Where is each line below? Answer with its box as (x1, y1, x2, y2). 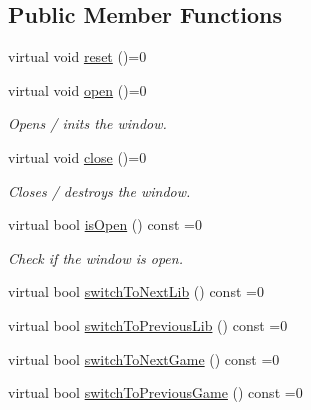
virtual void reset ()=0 (8, 46, 147, 67)
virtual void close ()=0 (8, 146, 147, 167)
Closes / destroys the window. (8, 180, 191, 201)
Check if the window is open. (8, 247, 183, 268)
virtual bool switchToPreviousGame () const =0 (8, 382, 303, 403)
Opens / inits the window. (8, 113, 167, 134)
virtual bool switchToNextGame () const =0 (8, 348, 280, 369)
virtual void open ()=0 (8, 79, 147, 100)
